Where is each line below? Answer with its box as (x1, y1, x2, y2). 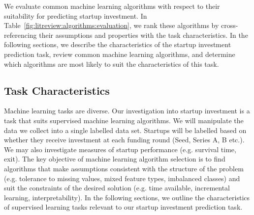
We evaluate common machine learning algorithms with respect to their (4, 1, 220, 11)
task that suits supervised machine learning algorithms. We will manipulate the (4, 115, 244, 125)
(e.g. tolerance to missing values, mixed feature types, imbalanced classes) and (4, 173, 240, 183)
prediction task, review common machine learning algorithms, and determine (4, 49, 235, 59)
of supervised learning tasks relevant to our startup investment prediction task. (4, 202, 243, 212)
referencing (4, 29, 37, 40)
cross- (221, 20, 238, 30)
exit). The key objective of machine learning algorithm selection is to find (4, 154, 225, 164)
